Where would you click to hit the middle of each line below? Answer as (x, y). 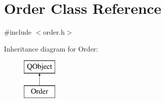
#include (18, 32)
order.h (54, 32)
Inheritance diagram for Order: (51, 48)
